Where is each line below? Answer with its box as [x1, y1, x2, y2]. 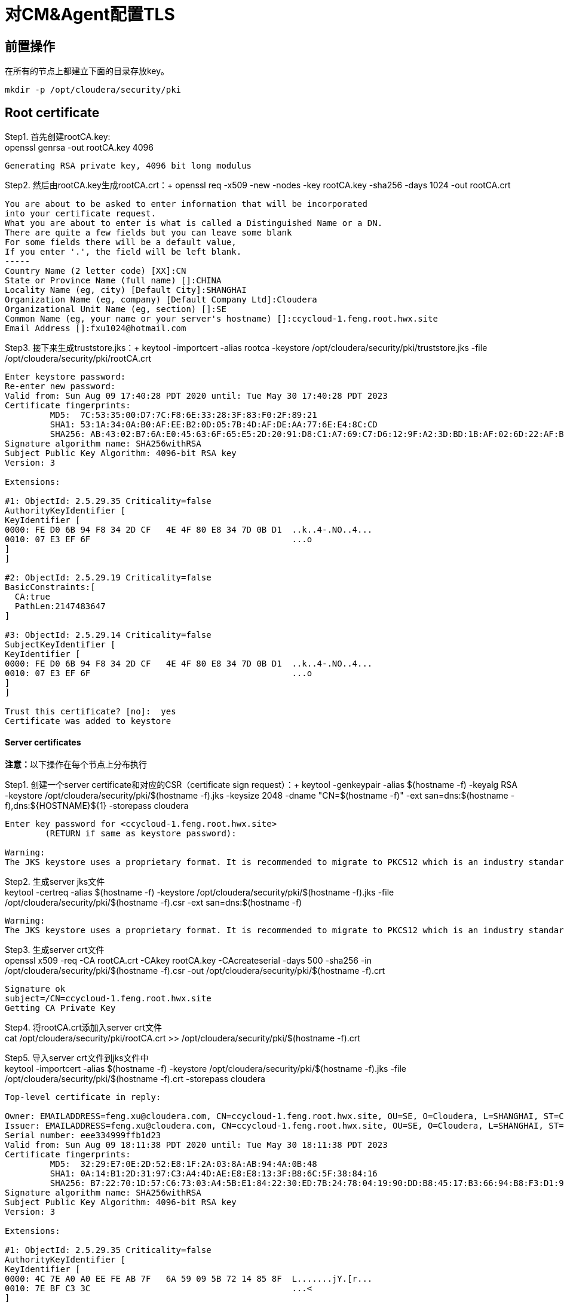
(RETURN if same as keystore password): [45, 829, 237, 839]
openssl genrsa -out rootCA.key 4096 [5, 142, 154, 153]
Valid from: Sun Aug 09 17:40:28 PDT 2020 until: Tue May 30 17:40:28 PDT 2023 [5, 391, 388, 401]
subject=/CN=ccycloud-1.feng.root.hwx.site [5, 994, 211, 1004]
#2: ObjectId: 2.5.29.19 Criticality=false [5, 573, 211, 583]
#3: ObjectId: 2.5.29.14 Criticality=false [5, 630, 211, 640]
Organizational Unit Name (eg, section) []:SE [5, 304, 226, 314]
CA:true [14, 592, 50, 602]
